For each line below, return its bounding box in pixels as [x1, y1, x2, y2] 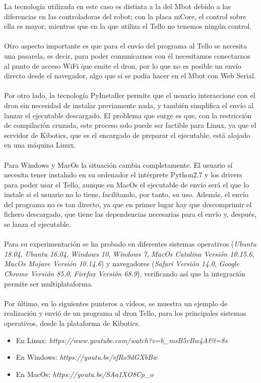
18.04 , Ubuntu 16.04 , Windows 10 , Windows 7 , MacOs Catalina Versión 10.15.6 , [4, 248, 254, 259]
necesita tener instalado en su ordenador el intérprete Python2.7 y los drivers [4, 169, 242, 180]
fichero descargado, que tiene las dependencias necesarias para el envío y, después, [4, 209, 257, 219]
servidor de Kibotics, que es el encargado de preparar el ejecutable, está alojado [4, 129, 250, 140]
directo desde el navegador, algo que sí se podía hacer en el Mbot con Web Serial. [4, 70, 256, 81]
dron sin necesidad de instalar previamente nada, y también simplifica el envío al [4, 100, 254, 110]
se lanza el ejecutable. [4, 219, 71, 229]
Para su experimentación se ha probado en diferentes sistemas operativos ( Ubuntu [4, 238, 256, 249]
